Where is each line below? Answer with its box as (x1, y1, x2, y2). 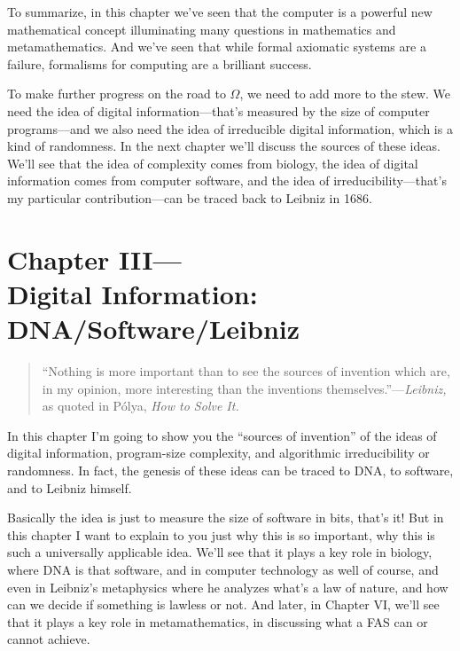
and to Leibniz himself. (7, 478, 132, 497)
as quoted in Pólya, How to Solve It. (42, 396, 239, 415)
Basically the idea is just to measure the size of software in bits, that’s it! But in (7, 508, 444, 527)
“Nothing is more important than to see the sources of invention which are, (42, 362, 450, 380)
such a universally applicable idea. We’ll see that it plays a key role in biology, (7, 543, 433, 561)
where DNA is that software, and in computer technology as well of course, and (7, 560, 439, 578)
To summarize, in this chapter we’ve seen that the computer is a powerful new (7, 3, 433, 20)
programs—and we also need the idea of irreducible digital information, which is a (7, 119, 453, 137)
